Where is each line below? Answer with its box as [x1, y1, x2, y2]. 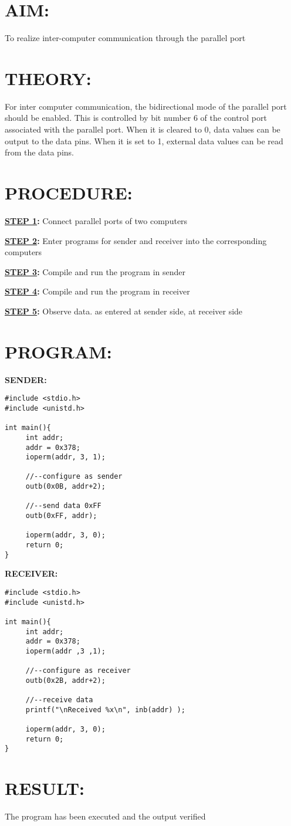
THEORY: [5, 66, 92, 90]
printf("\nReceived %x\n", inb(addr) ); [25, 705, 185, 714]
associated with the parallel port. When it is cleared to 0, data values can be [5, 123, 280, 136]
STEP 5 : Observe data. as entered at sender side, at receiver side [5, 304, 243, 317]
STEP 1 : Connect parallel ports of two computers [5, 214, 188, 226]
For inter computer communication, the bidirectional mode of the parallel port [5, 100, 287, 112]
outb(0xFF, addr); [25, 512, 97, 520]
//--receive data [25, 696, 93, 705]
